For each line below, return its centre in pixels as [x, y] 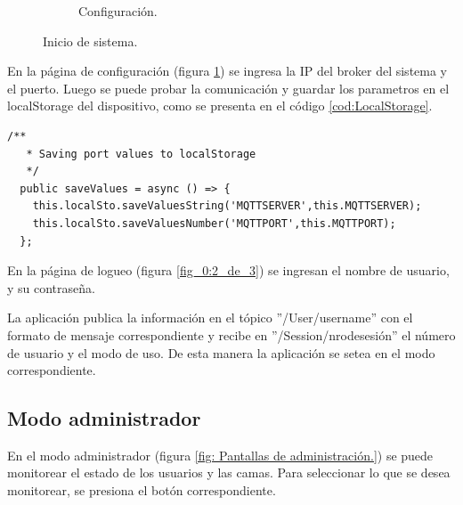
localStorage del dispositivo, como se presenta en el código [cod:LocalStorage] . [220, 106]
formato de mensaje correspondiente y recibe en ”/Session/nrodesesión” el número [231, 334]
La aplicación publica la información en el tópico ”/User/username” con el [210, 318]
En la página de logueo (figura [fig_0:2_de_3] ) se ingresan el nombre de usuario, [228, 270]
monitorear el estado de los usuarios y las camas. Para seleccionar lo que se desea [229, 472]
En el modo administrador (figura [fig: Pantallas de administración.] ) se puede [220, 455]
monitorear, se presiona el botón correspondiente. [142, 490]
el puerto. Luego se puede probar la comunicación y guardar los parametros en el [228, 88]
